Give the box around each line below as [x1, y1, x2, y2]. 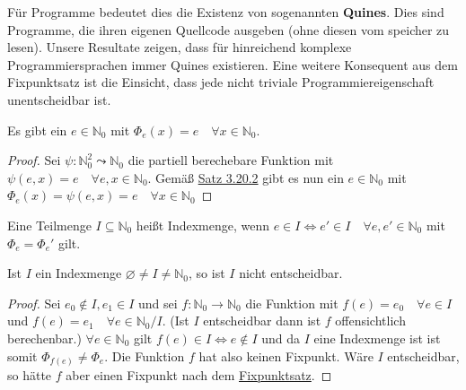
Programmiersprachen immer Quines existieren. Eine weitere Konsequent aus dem [7, 55, 458, 74]
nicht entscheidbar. [239, 264, 343, 282]
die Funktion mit [245, 293, 339, 312]
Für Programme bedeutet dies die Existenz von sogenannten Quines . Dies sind [7, 3, 444, 21]
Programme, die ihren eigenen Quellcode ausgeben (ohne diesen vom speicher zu [7, 20, 450, 39]
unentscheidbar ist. [7, 90, 111, 108]
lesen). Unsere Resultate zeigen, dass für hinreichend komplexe [7, 38, 352, 56]
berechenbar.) [7, 328, 82, 347]
